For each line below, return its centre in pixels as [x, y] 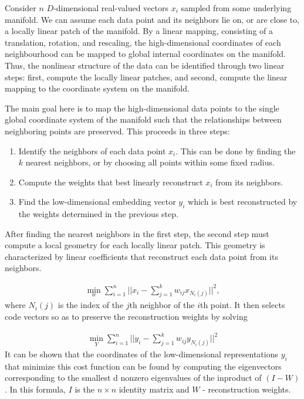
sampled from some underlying [236, 8]
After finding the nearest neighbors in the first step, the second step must [137, 233]
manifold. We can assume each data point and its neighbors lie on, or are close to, [152, 19]
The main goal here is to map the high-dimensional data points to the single [142, 108]
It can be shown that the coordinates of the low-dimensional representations [141, 354]
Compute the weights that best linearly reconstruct [111, 182]
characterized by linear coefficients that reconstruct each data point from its [141, 256]
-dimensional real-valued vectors [111, 8]
